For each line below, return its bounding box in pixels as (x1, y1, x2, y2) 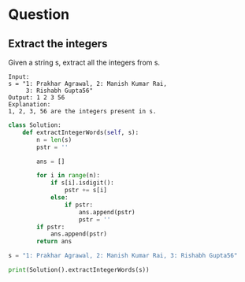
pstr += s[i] (64, 187, 108, 195)
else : (50, 194, 69, 202)
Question (8, 6, 69, 24)
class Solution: (8, 121, 61, 129)
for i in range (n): (36, 172, 101, 180)
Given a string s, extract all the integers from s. (8, 58, 160, 67)
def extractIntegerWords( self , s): (22, 128, 139, 136)
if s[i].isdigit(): (50, 179, 114, 187)
